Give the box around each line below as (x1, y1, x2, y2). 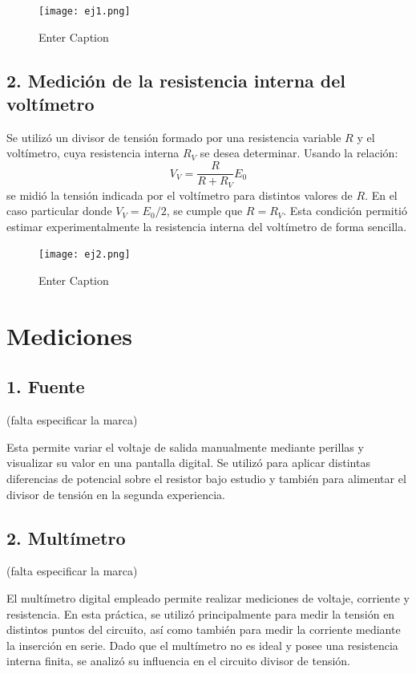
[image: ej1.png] (38, 6, 131, 17)
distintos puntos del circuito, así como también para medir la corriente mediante (6, 621, 401, 638)
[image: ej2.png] (38, 249, 131, 261)
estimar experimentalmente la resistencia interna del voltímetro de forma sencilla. (6, 217, 407, 234)
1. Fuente (6, 374, 85, 399)
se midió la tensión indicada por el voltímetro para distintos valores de (6, 186, 353, 203)
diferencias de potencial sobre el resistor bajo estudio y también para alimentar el (6, 469, 406, 486)
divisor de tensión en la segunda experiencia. (6, 485, 225, 502)
